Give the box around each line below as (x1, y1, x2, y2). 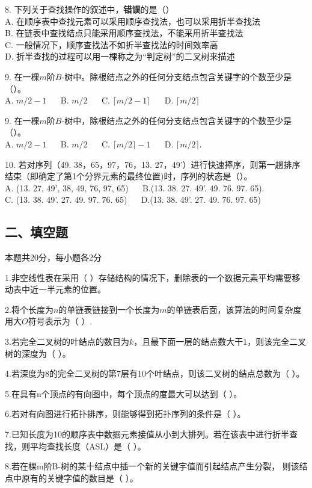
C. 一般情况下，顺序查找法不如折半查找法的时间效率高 (5, 38, 218, 51)
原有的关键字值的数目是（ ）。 (21, 471, 138, 484)
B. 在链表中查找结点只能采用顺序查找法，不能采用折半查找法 (5, 26, 243, 39)
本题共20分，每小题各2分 (5, 251, 102, 264)
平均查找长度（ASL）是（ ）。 (29, 439, 146, 452)
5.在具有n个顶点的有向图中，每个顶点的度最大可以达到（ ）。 (5, 387, 242, 400)
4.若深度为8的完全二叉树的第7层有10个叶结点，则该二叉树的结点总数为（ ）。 (5, 367, 305, 380)
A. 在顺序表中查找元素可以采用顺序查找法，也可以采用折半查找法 (5, 14, 261, 27)
